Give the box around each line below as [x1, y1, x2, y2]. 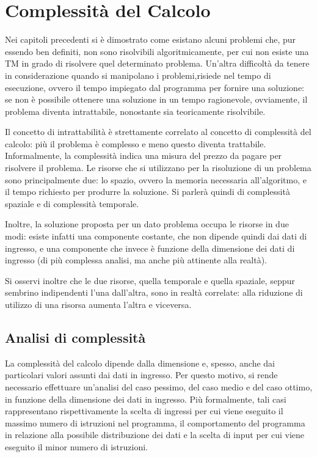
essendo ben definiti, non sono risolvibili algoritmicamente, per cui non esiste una [5, 45, 309, 57]
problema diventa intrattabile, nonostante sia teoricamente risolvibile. [5, 104, 266, 117]
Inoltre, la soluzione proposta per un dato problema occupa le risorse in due [5, 218, 289, 230]
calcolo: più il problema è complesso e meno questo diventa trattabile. [5, 137, 266, 150]
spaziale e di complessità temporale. [5, 197, 139, 210]
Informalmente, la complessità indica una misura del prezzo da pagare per [5, 149, 282, 162]
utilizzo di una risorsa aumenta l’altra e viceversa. [5, 298, 192, 310]
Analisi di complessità [5, 327, 146, 346]
